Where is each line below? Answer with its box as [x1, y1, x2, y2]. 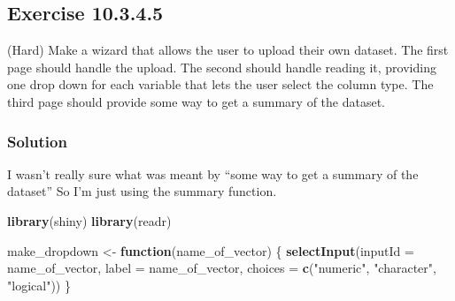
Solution [7, 130, 67, 152]
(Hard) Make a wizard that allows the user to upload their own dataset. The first [7, 41, 449, 59]
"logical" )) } [7, 275, 71, 294]
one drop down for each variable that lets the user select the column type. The [7, 75, 434, 94]
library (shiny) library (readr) [7, 211, 172, 230]
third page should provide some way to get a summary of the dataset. [7, 92, 386, 110]
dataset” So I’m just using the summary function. [7, 182, 277, 200]
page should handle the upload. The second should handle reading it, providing [7, 57, 436, 76]
